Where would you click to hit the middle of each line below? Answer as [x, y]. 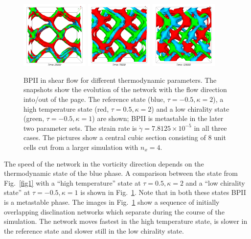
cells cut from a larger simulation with [81, 147]
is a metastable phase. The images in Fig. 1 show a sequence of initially [112, 202]
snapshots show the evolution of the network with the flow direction [125, 89]
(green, [34, 118]
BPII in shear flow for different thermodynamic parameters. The [120, 80]
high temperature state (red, [66, 108]
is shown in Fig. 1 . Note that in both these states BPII [163, 192]
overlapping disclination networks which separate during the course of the [114, 211]
